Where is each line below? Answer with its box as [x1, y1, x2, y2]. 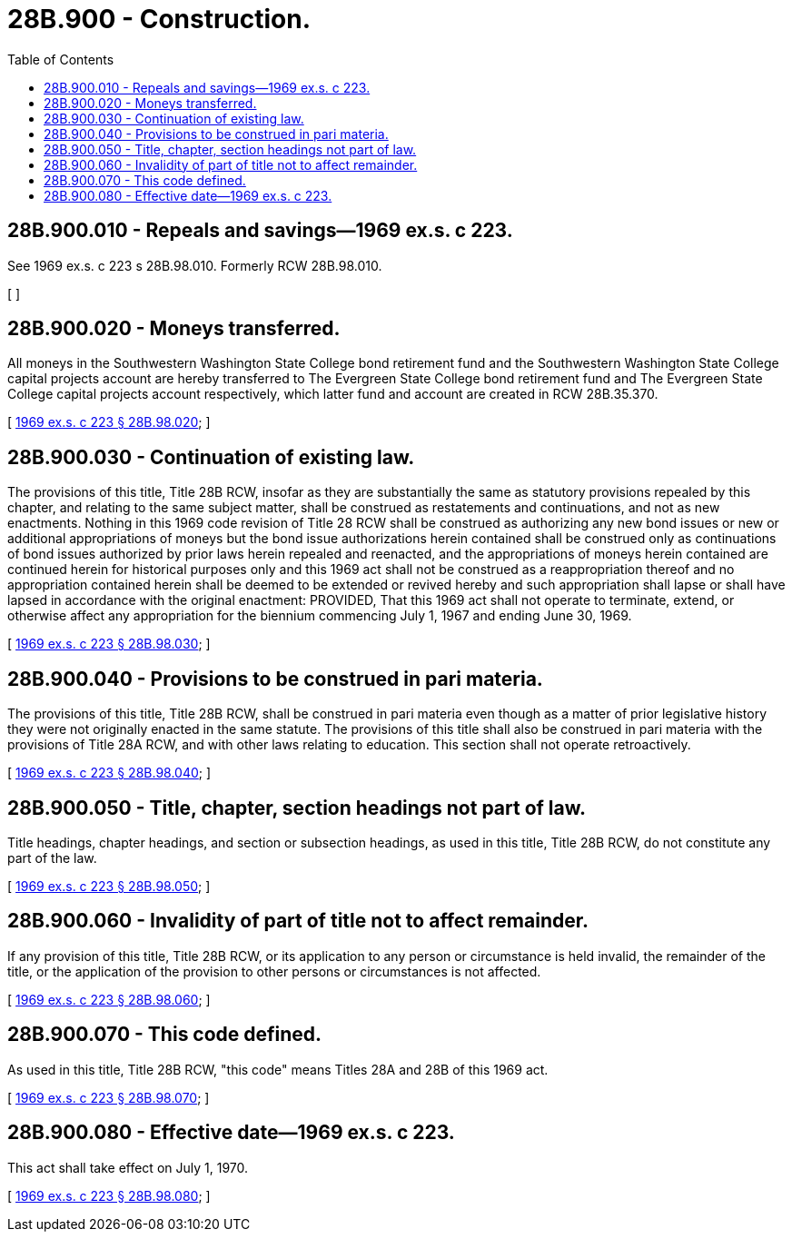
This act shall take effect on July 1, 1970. [7, 1159, 249, 1175]
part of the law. [7, 849, 97, 866]
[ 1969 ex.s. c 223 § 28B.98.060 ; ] [7, 991, 211, 1007]
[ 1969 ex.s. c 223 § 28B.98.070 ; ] [7, 1089, 210, 1105]
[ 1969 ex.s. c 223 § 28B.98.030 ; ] [7, 636, 211, 652]
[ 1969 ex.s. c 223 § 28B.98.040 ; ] [7, 765, 212, 781]
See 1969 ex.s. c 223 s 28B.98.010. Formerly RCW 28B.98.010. [7, 257, 382, 273]
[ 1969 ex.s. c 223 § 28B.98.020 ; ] [7, 414, 211, 431]
